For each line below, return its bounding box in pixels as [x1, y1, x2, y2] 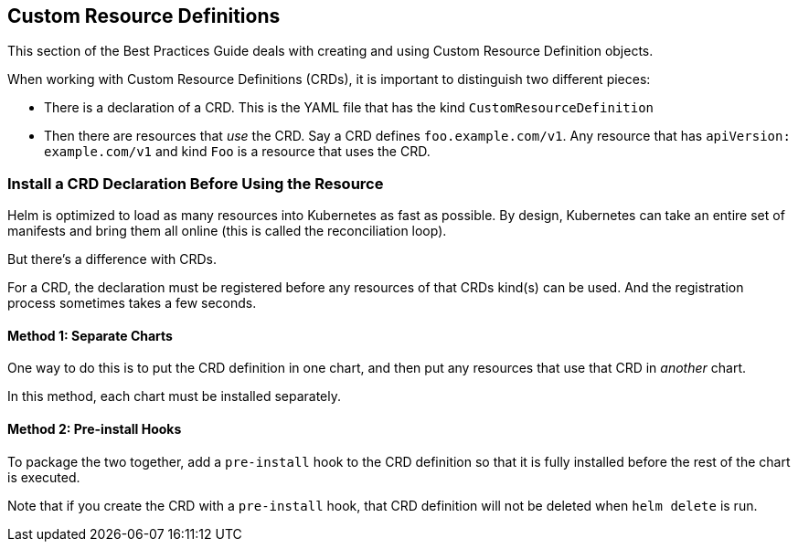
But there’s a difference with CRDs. [7, 251, 218, 268]
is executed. [7, 469, 80, 485]
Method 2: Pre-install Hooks [7, 421, 182, 437]
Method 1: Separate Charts [7, 327, 173, 343]
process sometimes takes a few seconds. [7, 295, 257, 311]
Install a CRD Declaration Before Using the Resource [7, 174, 384, 193]
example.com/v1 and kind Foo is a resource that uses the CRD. [44, 143, 431, 160]
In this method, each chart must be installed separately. [7, 388, 342, 405]
